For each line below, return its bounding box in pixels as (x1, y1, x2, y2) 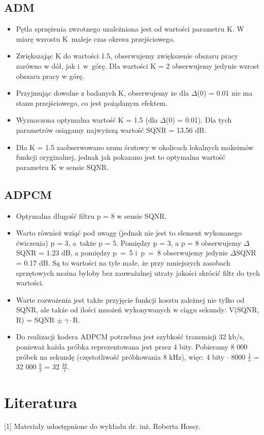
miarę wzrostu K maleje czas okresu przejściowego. (16, 33, 175, 44)
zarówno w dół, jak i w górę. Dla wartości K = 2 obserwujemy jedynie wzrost (16, 60, 259, 71)
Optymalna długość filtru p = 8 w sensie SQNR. (16, 210, 167, 221)
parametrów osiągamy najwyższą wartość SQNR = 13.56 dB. (16, 124, 206, 135)
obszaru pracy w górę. (16, 70, 85, 81)
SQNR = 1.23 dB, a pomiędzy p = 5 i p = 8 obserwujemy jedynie (16, 247, 228, 258)
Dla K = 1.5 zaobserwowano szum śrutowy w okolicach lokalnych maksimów (16, 141, 254, 152)
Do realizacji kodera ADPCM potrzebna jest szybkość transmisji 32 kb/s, (16, 331, 245, 342)
